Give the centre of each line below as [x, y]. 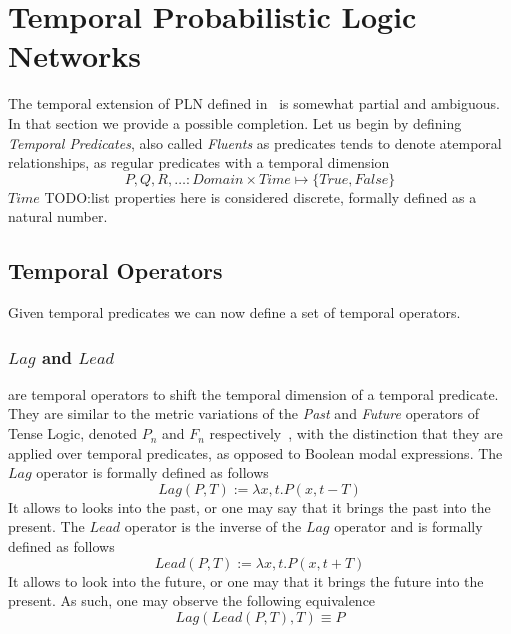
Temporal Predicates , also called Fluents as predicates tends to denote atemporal [255, 142]
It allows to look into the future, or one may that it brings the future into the [246, 580]
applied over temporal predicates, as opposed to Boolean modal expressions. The [255, 452]
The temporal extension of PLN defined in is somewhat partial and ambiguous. [254, 103]
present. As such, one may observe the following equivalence [192, 600]
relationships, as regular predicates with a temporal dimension [199, 162]
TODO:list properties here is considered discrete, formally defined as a [260, 196]
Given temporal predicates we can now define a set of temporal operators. [234, 312]
